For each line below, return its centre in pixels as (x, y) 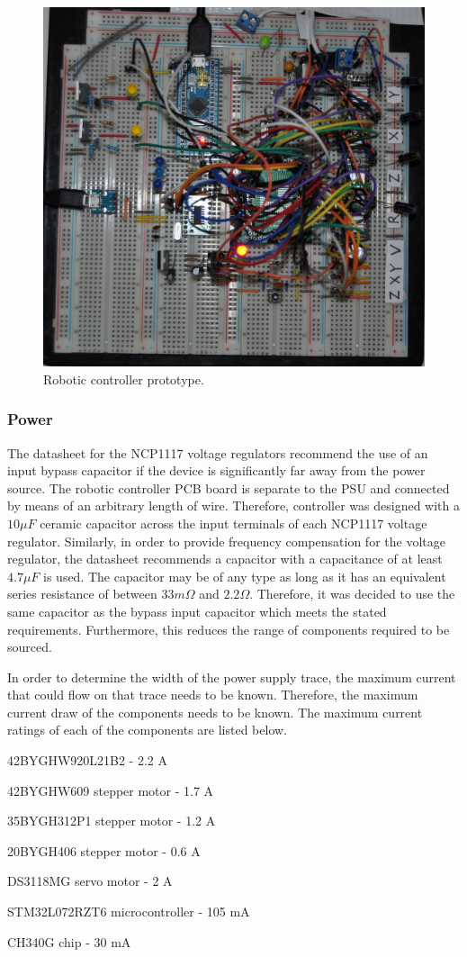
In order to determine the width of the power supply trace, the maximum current (232, 677)
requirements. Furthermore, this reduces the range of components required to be (229, 629)
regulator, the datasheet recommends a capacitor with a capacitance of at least (225, 559)
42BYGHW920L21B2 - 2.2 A (87, 760)
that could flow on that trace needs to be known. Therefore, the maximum (213, 695)
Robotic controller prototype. (124, 379)
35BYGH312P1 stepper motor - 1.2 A (112, 821)
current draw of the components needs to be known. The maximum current (215, 712)
